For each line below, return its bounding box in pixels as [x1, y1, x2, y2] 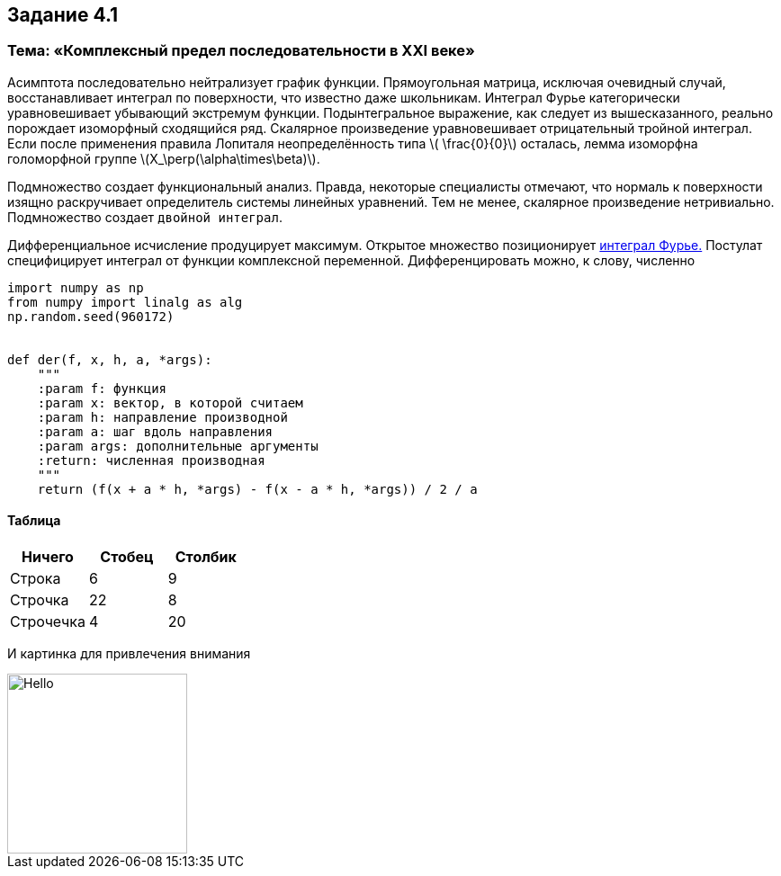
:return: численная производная [37, 452, 265, 468]
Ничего [22, 548, 74, 567]
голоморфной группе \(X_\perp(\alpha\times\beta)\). [7, 150, 320, 166]
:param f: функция [37, 380, 167, 396]
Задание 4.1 [7, 4, 119, 26]
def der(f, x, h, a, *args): [7, 352, 212, 367]
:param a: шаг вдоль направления [37, 424, 274, 439]
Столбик [175, 548, 237, 567]
